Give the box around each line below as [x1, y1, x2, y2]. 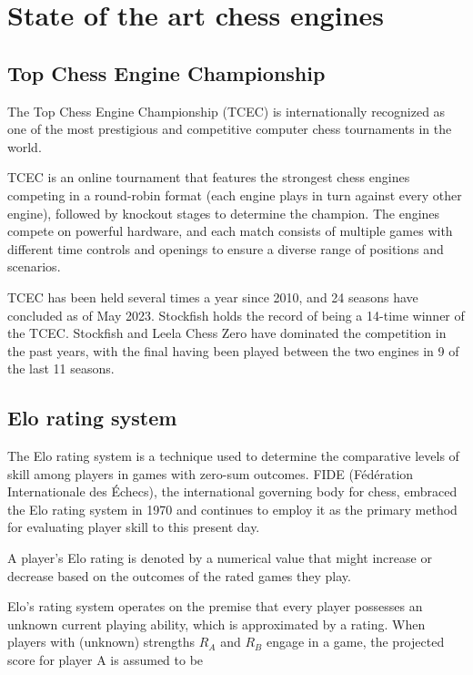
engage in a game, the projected [266, 632, 445, 651]
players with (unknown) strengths [7, 632, 196, 651]
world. [7, 137, 42, 156]
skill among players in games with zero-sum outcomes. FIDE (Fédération [7, 464, 414, 483]
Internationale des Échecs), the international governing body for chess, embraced [7, 482, 458, 501]
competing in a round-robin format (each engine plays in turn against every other [7, 185, 462, 204]
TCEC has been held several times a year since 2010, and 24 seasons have [7, 287, 418, 306]
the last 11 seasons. [7, 359, 115, 378]
